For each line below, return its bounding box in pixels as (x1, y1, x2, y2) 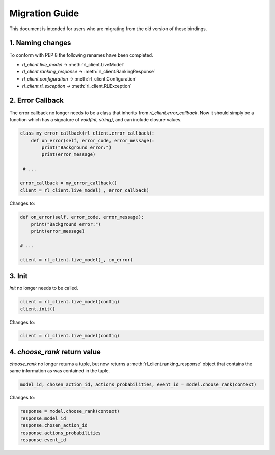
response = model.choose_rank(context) (20, 408, 120, 414)
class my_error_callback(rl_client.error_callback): (20, 130, 155, 136)
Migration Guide (9, 8, 79, 19)
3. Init (9, 272, 28, 280)
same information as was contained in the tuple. (9, 368, 111, 374)
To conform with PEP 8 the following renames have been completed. (9, 52, 153, 58)
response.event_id (20, 437, 66, 443)
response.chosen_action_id (20, 423, 88, 429)
